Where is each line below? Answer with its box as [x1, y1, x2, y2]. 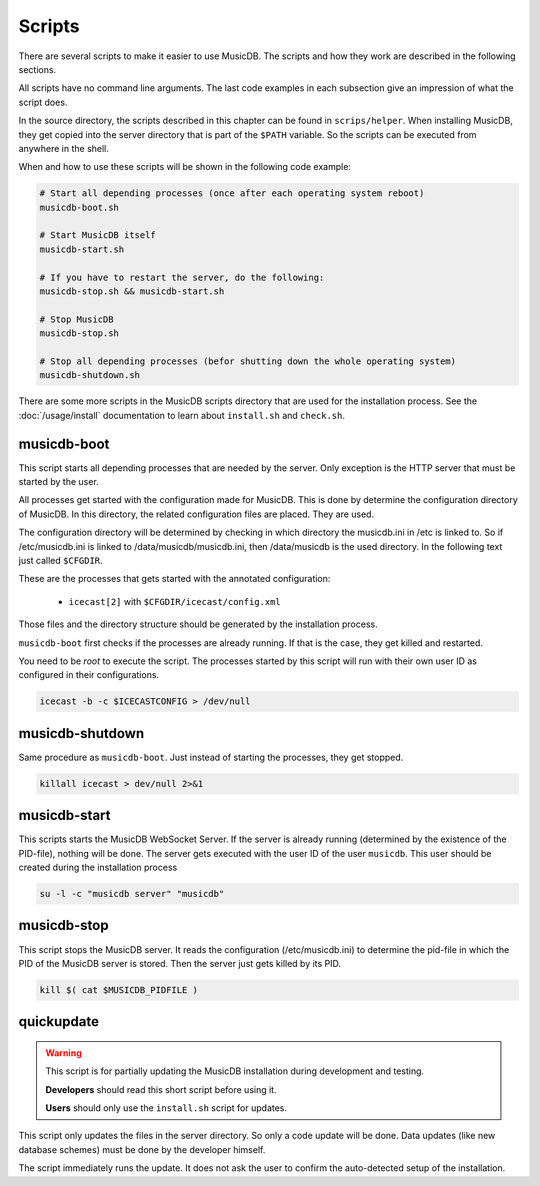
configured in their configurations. [18, 669, 160, 681]
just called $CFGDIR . [18, 554, 104, 566]
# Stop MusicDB [39, 313, 114, 325]
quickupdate [18, 1013, 100, 1030]
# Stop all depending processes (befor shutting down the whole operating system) [39, 355, 457, 367]
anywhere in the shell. [18, 142, 110, 154]
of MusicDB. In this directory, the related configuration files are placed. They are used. [18, 508, 375, 520]
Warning [45, 1046, 82, 1059]
